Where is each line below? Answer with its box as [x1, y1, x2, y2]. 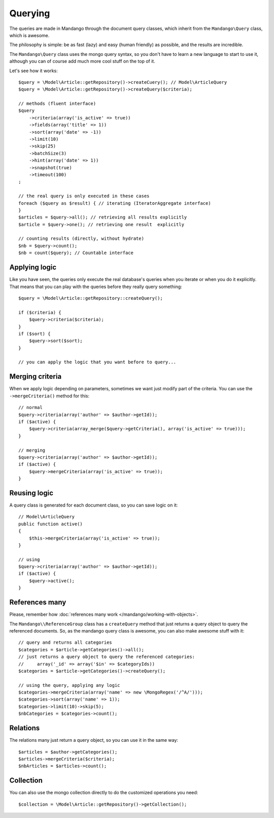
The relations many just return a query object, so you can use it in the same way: [9, 737, 179, 743]
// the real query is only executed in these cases [18, 193, 150, 199]
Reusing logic [9, 488, 53, 497]
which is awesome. [9, 32, 50, 38]
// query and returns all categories [18, 640, 113, 645]
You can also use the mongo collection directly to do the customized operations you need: [9, 790, 198, 796]
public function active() [18, 521, 83, 527]
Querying [9, 8, 50, 19]
